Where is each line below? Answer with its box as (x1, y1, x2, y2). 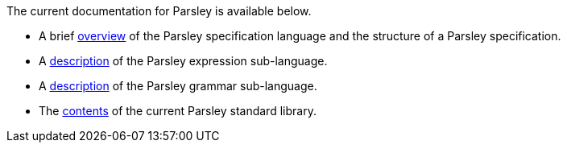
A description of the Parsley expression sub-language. (39, 54, 328, 68)
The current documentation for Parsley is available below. (6, 4, 312, 18)
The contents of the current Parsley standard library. (39, 104, 317, 118)
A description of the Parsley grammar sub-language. (39, 79, 317, 93)
